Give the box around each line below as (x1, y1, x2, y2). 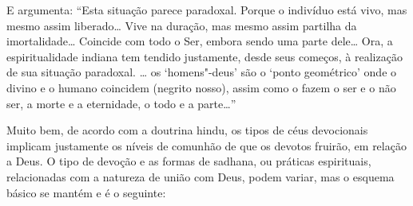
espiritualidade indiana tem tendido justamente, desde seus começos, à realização (6, 48, 403, 64)
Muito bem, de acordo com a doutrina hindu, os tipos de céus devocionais (6, 122, 368, 138)
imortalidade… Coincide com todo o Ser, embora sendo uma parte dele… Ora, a (6, 33, 393, 49)
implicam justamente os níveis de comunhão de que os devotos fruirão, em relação (6, 137, 407, 154)
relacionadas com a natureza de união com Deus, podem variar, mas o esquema (6, 168, 395, 185)
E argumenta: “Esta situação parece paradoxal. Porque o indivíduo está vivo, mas (6, 2, 407, 17)
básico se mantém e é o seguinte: (6, 184, 166, 200)
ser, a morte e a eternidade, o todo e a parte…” (6, 95, 236, 111)
